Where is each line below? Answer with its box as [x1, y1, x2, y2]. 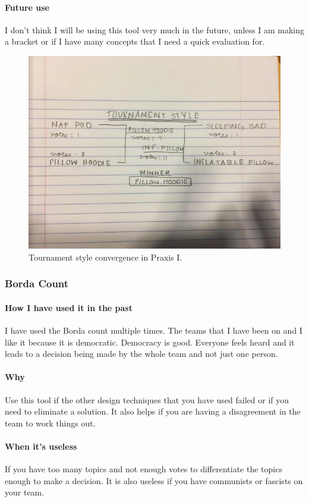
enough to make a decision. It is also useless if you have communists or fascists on [5, 474, 303, 487]
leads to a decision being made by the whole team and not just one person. [5, 347, 278, 360]
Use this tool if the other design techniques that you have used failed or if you [5, 393, 289, 406]
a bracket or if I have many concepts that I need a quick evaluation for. [5, 35, 265, 48]
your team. [5, 486, 45, 498]
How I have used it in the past [5, 301, 133, 313]
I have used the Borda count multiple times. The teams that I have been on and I [5, 324, 302, 336]
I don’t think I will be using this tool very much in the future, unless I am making [5, 23, 305, 36]
